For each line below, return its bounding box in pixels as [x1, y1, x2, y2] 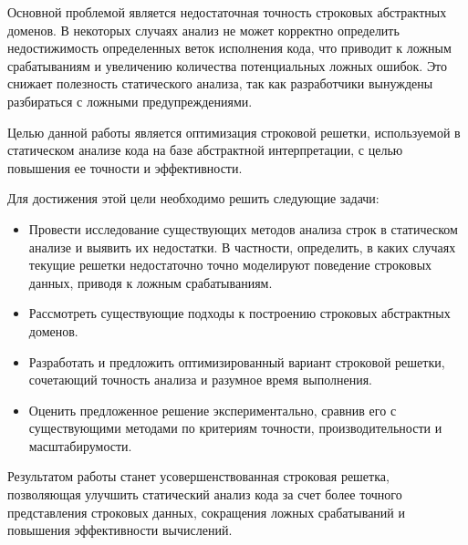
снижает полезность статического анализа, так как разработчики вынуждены [7, 74, 433, 93]
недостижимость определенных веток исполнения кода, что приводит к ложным [7, 38, 452, 57]
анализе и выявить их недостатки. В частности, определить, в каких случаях [28, 237, 456, 256]
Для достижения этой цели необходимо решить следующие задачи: [7, 189, 380, 208]
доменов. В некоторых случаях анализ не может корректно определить [7, 20, 400, 39]
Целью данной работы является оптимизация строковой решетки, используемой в [7, 122, 461, 141]
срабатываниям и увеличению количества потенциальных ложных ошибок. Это [7, 56, 448, 75]
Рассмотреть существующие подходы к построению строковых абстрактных [28, 303, 451, 323]
